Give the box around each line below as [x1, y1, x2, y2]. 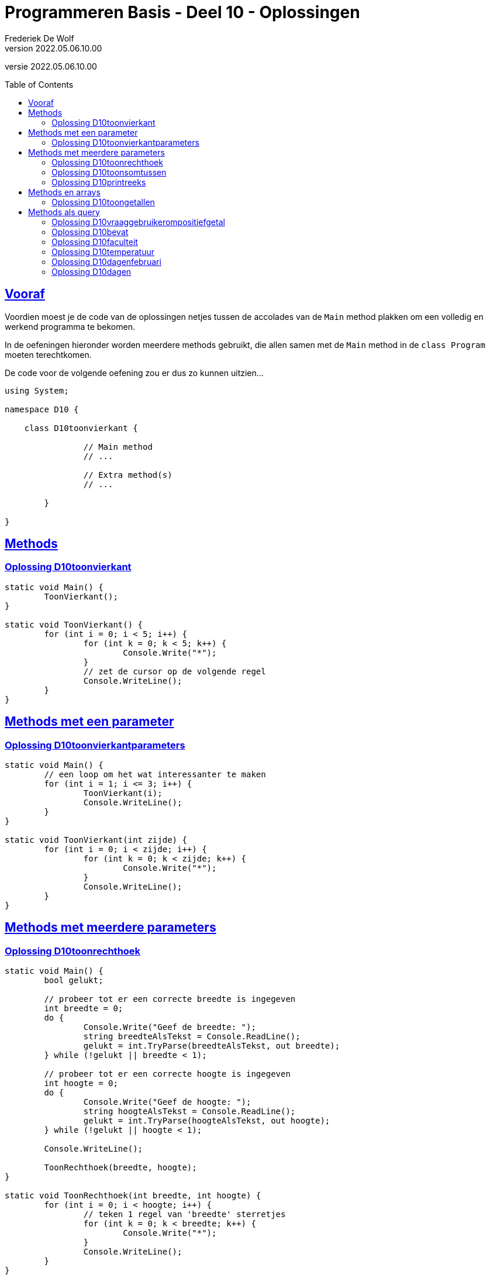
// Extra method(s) [83, 470, 172, 480]
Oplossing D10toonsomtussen [51, 167, 167, 177]
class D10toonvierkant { [24, 423, 138, 433]
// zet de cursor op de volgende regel [83, 666, 266, 676]
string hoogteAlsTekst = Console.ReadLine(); [83, 1107, 296, 1117]
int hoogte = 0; [44, 1078, 118, 1088]
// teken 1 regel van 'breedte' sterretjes [83, 1209, 286, 1219]
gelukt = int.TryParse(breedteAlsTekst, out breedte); [83, 1041, 340, 1051]
